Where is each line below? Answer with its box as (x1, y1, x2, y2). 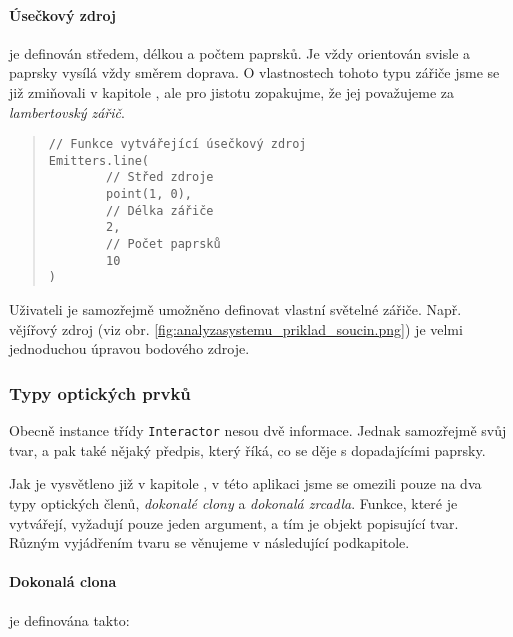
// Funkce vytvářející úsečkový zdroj (48, 137, 307, 152)
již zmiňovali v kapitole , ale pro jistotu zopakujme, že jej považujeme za (9, 81, 454, 102)
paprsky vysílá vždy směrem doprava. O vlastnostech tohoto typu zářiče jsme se (9, 62, 500, 83)
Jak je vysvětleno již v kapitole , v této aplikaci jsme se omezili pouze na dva (9, 473, 482, 494)
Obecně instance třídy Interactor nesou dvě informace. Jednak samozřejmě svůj (9, 420, 507, 441)
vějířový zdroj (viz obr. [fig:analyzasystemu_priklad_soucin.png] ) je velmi (9, 318, 463, 339)
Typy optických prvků (9, 380, 191, 405)
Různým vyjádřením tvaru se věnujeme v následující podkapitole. (9, 532, 410, 553)
